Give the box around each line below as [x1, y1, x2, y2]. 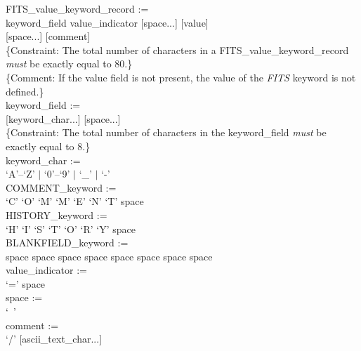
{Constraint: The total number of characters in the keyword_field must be [6, 125, 327, 140]
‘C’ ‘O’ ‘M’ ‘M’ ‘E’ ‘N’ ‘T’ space [6, 194, 144, 208]
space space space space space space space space [6, 249, 213, 263]
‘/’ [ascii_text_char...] [6, 331, 103, 346]
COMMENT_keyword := [6, 180, 117, 194]
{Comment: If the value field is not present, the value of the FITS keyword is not [6, 69, 356, 84]
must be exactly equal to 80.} [6, 56, 133, 71]
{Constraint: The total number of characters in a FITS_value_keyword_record [6, 42, 349, 57]
